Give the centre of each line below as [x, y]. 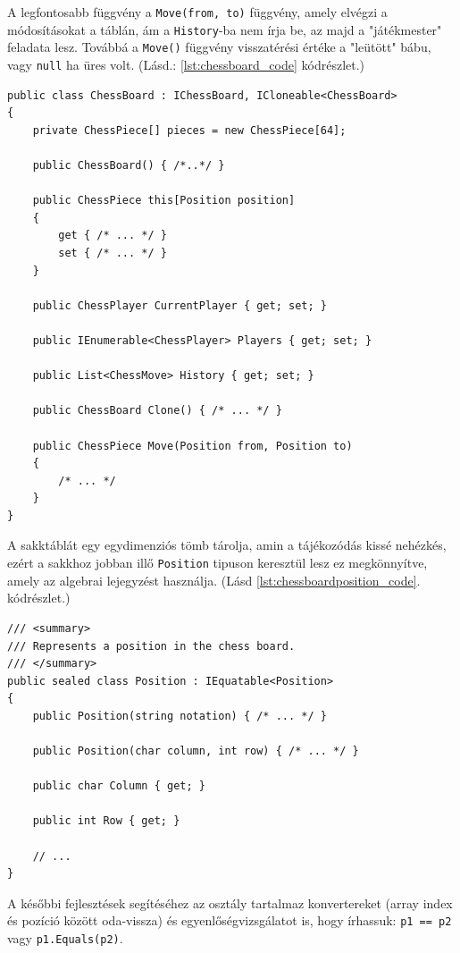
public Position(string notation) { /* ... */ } [180, 716]
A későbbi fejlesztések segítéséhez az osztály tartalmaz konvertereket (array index [230, 902]
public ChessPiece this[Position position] [164, 201]
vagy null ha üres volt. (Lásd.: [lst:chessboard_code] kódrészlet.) [186, 64]
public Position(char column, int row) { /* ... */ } [196, 751]
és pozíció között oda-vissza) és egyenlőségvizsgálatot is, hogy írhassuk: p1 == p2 [230, 920]
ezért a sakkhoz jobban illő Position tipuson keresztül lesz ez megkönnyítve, [217, 563]
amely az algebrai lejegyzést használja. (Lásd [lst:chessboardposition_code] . [214, 580]
